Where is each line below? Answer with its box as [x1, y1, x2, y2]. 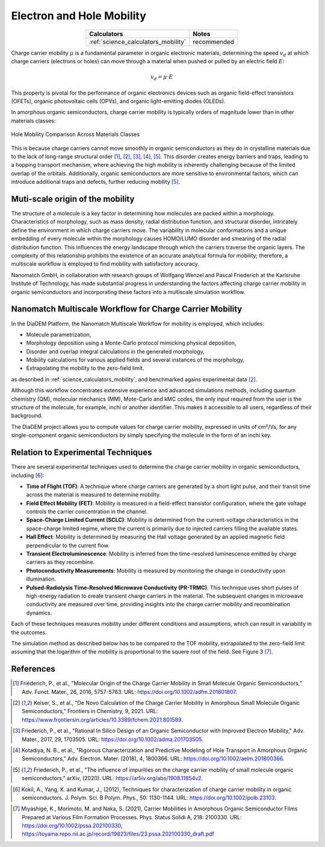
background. [11, 412, 43, 419]
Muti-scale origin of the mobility [11, 194, 135, 204]
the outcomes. [11, 628, 48, 636]
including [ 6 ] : [11, 472, 45, 479]
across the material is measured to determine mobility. [26, 491, 161, 498]
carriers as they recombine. [26, 558, 95, 566]
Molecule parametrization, [26, 331, 91, 338]
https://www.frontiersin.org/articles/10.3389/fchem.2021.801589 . [22, 716, 183, 723]
